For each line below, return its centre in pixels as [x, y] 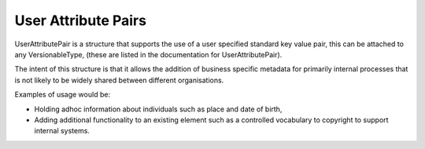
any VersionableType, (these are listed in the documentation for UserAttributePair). [148, 54]
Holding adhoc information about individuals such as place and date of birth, [158, 109]
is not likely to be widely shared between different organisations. [119, 80]
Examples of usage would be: [62, 95]
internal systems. [62, 131]
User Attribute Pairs [81, 20]
